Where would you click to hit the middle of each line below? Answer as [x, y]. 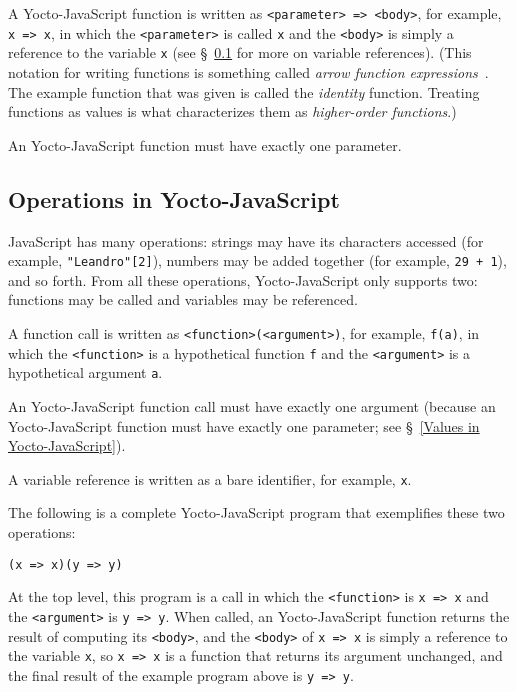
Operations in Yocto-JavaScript [174, 198]
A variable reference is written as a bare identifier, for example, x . [210, 478]
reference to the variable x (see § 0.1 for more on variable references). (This [240, 52]
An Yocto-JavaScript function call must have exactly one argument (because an [252, 405]
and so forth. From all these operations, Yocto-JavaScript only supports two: [243, 279]
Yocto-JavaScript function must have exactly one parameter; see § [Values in [244, 425]
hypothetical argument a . [85, 372]
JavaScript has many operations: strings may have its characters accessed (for [246, 240]
